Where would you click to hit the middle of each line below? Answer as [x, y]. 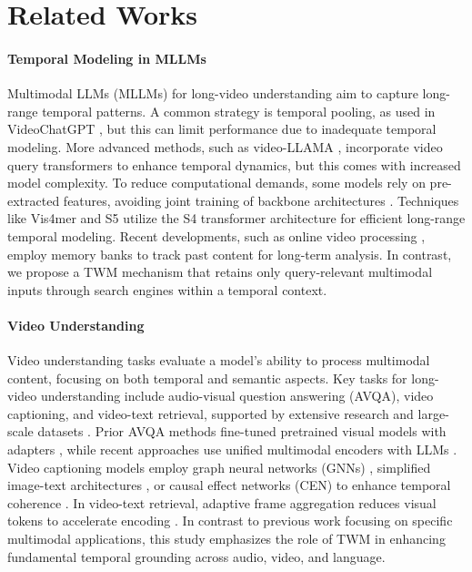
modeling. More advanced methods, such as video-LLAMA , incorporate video [225, 146]
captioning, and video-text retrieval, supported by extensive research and [211, 413]
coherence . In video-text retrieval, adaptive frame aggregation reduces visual [222, 502]
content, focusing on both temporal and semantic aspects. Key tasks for [207, 378]
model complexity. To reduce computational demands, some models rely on [216, 183]
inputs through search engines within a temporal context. [167, 289]
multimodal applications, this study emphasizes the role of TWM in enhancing [226, 539]
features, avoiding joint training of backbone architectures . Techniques [261, 200]
